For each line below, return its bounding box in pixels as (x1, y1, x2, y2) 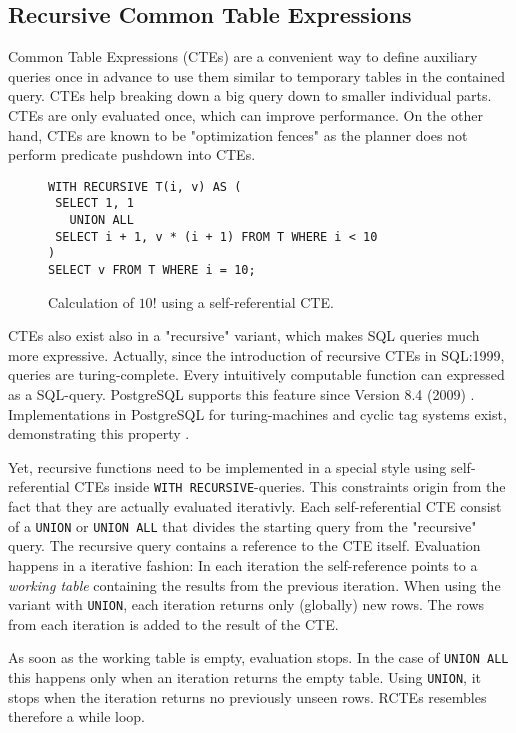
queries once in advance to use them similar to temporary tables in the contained (8, 65, 506, 86)
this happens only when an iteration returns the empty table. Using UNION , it (8, 667, 481, 688)
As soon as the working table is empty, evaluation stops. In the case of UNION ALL (8, 647, 509, 668)
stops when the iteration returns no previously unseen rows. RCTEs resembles (8, 686, 487, 707)
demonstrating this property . (8, 423, 190, 444)
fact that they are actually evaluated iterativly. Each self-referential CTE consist (8, 496, 502, 517)
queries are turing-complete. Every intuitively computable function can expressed (8, 364, 505, 385)
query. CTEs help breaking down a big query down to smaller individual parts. (8, 85, 492, 106)
